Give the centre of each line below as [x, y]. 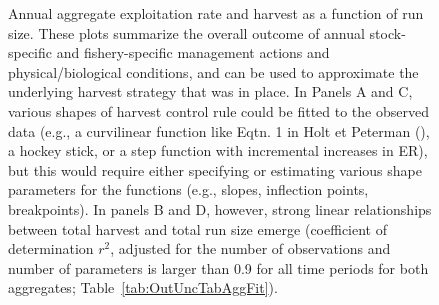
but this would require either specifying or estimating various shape [215, 169]
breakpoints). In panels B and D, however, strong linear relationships [220, 208]
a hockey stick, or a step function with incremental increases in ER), [218, 150]
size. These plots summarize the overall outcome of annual [186, 32]
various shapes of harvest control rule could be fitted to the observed [218, 110]
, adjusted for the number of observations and [250, 248]
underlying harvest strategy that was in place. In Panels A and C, [210, 91]
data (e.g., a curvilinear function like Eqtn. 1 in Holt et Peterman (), [219, 130]
